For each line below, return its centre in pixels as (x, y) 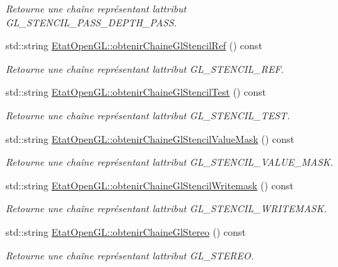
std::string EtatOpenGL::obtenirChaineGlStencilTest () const (136, 92)
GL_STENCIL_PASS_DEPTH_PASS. (91, 22)
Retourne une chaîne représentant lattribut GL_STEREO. (130, 255)
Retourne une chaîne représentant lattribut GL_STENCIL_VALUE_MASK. (170, 162)
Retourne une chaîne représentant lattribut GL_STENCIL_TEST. (148, 115)
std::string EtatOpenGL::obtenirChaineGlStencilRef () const (134, 45)
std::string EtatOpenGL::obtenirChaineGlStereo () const (126, 231)
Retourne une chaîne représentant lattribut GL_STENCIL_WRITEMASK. (166, 208)
